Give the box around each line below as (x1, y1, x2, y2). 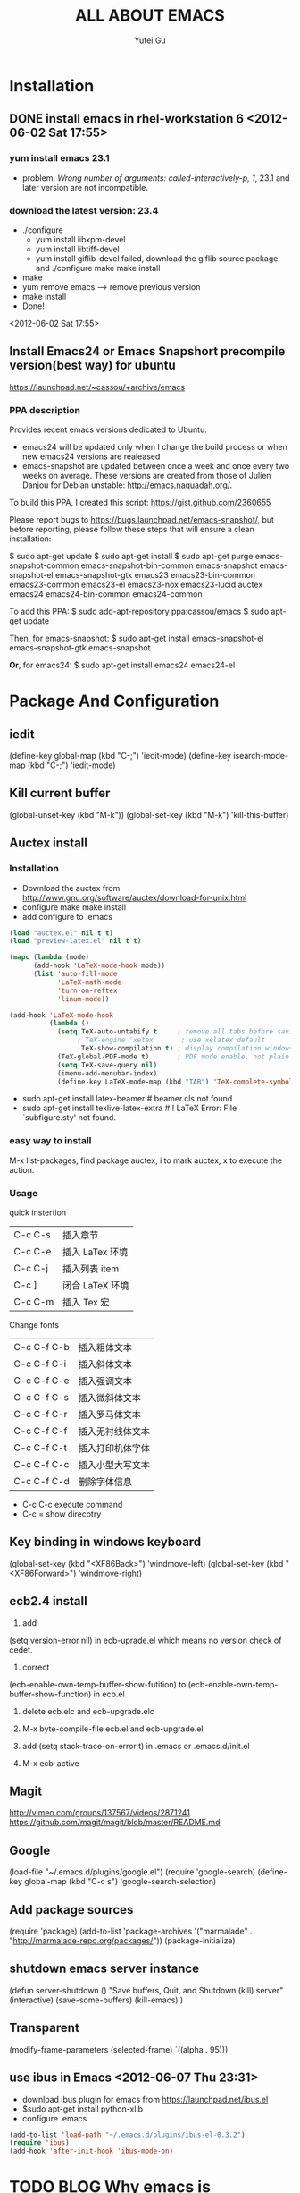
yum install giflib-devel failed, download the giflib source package (35, 252, 279, 264)
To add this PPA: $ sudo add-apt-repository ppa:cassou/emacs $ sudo (9, 606, 270, 617)
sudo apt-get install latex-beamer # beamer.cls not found (21, 1093, 233, 1104)
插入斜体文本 (78, 1358, 132, 1370)
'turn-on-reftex (56, 986, 118, 995)
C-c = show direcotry (21, 1509, 102, 1519)
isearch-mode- (233, 751, 288, 761)
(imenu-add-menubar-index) (56, 1068, 158, 1078)
